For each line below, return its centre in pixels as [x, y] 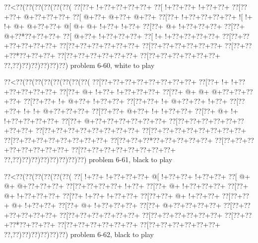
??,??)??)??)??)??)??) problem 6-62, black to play [79, 234]
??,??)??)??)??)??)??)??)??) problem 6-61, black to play [88, 159]
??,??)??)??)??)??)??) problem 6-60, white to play [79, 65]
